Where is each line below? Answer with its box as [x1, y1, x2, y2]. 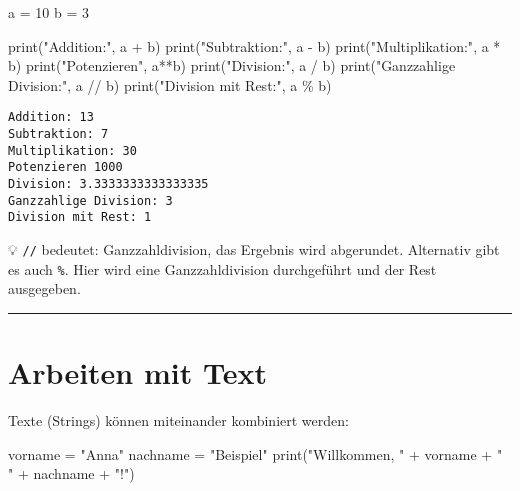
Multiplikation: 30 [8, 143, 137, 158]
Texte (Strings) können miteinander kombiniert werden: [8, 410, 349, 430]
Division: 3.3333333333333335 [8, 177, 209, 191]
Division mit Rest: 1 [8, 210, 152, 225]
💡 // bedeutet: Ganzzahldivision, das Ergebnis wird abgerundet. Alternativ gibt [8, 238, 500, 259]
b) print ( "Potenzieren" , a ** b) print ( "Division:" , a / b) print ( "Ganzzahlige [8, 55, 456, 76]
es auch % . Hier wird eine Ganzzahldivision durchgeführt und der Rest [8, 258, 437, 279]
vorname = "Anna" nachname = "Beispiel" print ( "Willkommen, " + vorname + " [8, 443, 503, 464]
